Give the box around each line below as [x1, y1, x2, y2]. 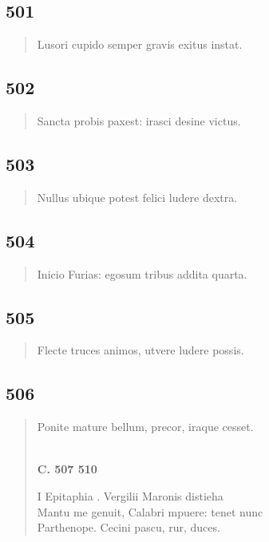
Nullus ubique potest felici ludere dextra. [37, 188, 238, 205]
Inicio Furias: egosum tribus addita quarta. [37, 265, 247, 282]
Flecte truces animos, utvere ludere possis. [37, 342, 244, 358]
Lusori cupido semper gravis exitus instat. [37, 36, 243, 53]
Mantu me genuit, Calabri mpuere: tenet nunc [37, 503, 263, 520]
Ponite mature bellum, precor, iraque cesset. [37, 418, 254, 435]
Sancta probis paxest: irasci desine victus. [37, 113, 241, 129]
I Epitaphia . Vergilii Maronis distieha [37, 487, 224, 504]
